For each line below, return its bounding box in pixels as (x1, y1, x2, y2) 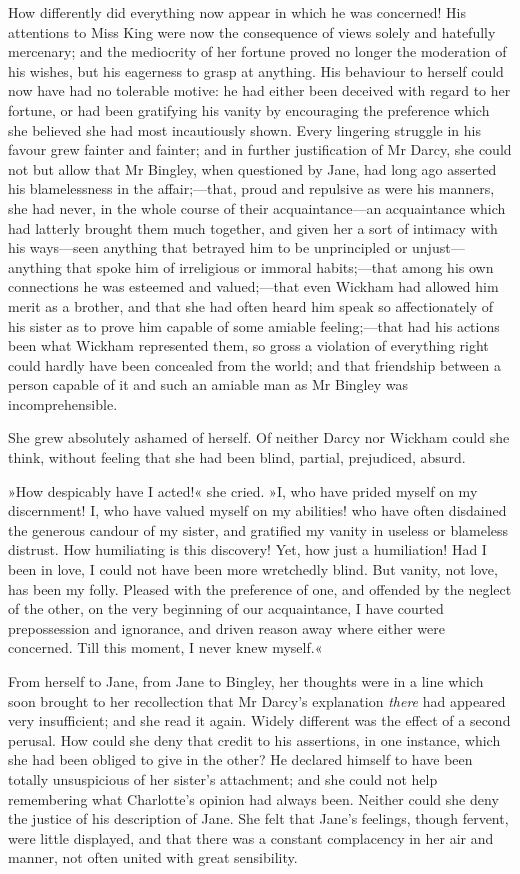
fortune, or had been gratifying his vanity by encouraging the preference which (8, 99, 490, 120)
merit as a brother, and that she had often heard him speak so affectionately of (8, 295, 494, 316)
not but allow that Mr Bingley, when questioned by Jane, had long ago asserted (8, 158, 497, 179)
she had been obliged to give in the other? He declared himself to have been (8, 749, 473, 770)
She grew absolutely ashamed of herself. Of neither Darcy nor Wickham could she (8, 427, 510, 448)
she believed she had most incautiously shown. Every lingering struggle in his (8, 119, 481, 140)
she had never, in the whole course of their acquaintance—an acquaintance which (8, 197, 506, 218)
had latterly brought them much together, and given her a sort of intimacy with (8, 217, 498, 238)
